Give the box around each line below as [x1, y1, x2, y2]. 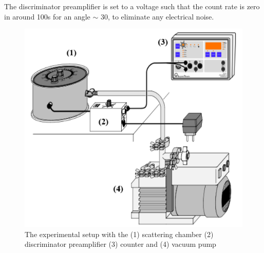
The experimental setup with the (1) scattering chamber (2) [25, 228, 214, 239]
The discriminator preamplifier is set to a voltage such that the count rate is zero [4, 1, 260, 11]
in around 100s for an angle [4, 11, 90, 22]
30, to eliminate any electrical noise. [100, 11, 214, 22]
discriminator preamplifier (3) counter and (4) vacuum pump [25, 239, 216, 249]
